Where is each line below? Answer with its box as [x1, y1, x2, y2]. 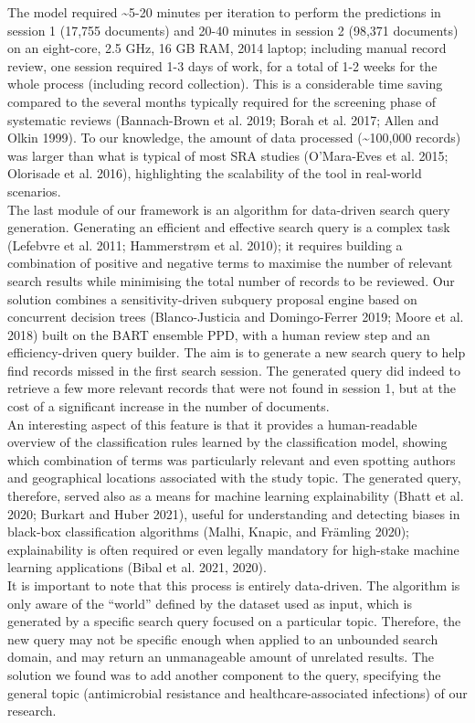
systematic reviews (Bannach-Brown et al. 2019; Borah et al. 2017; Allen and [7, 110, 439, 129]
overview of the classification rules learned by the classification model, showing [7, 432, 448, 452]
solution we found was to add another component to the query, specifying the [7, 665, 441, 684]
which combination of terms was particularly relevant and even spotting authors [7, 450, 456, 469]
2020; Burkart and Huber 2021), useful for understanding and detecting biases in [7, 504, 460, 523]
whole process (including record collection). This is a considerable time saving [7, 74, 443, 93]
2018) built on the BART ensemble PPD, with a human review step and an [7, 324, 430, 344]
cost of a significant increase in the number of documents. [7, 397, 330, 416]
